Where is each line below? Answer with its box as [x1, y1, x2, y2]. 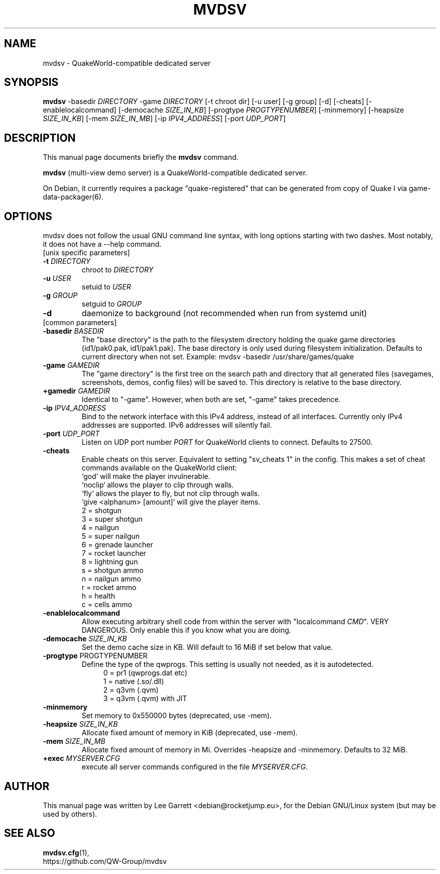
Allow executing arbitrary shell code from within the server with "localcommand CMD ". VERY [81, 617, 389, 626]
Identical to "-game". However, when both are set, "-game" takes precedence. [81, 395, 341, 404]
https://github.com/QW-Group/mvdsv [43, 856, 167, 865]
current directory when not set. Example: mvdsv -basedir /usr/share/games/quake [81, 352, 354, 361]
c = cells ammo [81, 600, 132, 609]
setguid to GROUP [81, 300, 142, 309]
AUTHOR [4, 780, 50, 793]
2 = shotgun [81, 506, 122, 515]
